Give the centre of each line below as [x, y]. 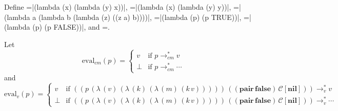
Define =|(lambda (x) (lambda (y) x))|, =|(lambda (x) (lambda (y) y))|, [118, 7]
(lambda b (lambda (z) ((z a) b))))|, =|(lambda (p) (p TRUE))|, [140, 17]
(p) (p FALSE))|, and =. [71, 27]
